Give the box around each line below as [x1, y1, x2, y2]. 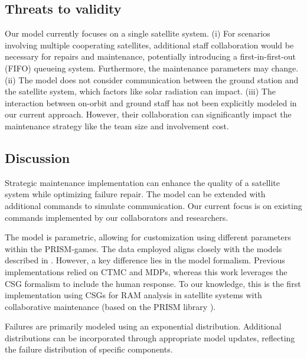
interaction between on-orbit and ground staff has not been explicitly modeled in [5, 96, 297, 109]
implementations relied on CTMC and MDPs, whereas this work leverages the [5, 265, 288, 278]
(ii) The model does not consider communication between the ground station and [5, 73, 299, 86]
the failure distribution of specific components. [5, 343, 173, 355]
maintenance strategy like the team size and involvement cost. [5, 119, 229, 132]
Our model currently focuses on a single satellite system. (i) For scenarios [5, 27, 270, 40]
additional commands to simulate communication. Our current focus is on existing [5, 199, 302, 211]
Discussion [5, 148, 70, 167]
